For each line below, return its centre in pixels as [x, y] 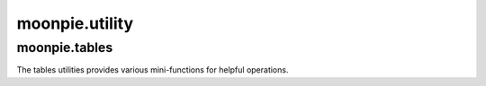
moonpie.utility [75, 23]
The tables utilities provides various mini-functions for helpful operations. [153, 70]
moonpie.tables [65, 47]
